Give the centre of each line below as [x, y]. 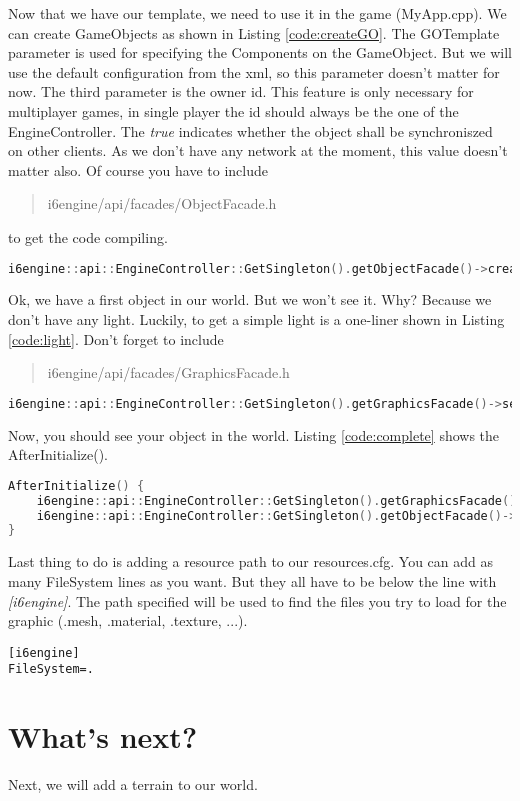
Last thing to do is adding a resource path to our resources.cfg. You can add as [251, 561]
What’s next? [103, 736]
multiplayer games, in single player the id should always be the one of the [233, 110]
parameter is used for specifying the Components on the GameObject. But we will [260, 52]
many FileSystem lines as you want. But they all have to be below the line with [252, 580]
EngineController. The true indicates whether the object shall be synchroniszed [250, 130]
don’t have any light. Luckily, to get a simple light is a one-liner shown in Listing [256, 319]
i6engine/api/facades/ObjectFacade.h [162, 203]
